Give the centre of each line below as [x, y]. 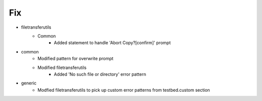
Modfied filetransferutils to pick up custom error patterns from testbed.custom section [124, 90]
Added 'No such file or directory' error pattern [100, 74]
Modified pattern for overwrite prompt [75, 59]
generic [29, 83]
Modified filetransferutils [62, 67]
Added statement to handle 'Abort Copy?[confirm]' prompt [112, 43]
